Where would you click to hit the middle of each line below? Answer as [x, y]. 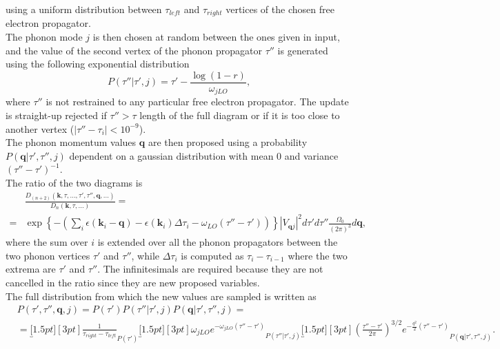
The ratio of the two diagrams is [74, 182]
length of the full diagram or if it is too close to [240, 115]
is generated [303, 50]
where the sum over [47, 242]
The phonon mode [44, 37]
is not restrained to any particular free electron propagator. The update [197, 102]
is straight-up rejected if [56, 115]
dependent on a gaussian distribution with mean [171, 155]
